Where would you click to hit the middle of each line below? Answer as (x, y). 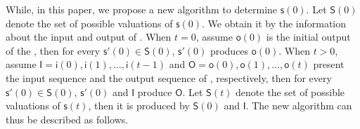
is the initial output (308, 37)
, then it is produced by (139, 106)
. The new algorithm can (299, 106)
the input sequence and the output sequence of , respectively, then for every (169, 77)
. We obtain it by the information (274, 23)
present (329, 64)
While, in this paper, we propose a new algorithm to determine (142, 9)
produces (229, 50)
